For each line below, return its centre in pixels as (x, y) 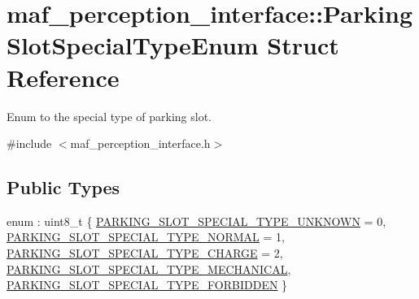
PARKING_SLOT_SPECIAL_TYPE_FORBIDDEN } (147, 285)
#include (29, 143)
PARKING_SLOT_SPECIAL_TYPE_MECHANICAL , (149, 269)
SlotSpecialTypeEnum (133, 45)
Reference (63, 77)
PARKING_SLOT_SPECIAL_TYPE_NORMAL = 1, (146, 237)
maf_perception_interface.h (140, 143)
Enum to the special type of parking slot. (109, 116)
